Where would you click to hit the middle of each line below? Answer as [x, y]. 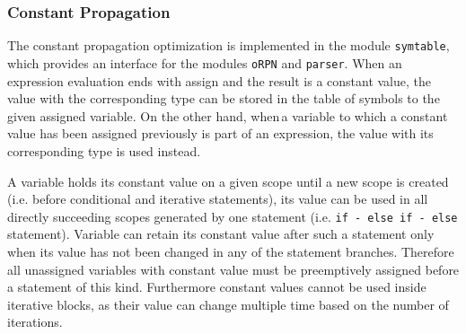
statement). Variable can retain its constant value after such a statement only [221, 234]
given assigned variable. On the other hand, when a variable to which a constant [228, 115]
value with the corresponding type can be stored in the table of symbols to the [224, 98]
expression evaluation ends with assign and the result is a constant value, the [220, 80]
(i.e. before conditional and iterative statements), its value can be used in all [218, 199]
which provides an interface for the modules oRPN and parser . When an [205, 62]
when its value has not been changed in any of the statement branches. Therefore [231, 251]
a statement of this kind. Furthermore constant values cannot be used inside [217, 287]
